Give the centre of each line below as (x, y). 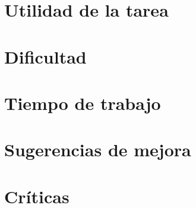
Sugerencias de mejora (98, 149)
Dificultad (45, 56)
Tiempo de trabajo (83, 103)
